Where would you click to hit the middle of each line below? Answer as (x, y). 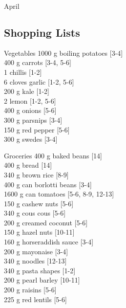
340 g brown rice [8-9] (36, 174)
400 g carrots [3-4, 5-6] (38, 62)
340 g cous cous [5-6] (35, 213)
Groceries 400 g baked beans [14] (53, 155)
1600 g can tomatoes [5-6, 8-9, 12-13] (59, 194)
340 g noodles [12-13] (35, 261)
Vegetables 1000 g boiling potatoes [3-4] (63, 53)
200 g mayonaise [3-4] (36, 251)
